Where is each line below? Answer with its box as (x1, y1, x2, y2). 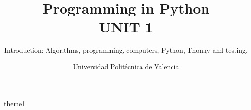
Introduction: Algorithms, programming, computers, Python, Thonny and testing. (4, 45, 248, 55)
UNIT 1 (99, 17, 153, 37)
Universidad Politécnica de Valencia (73, 61, 179, 71)
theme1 (4, 98, 26, 108)
